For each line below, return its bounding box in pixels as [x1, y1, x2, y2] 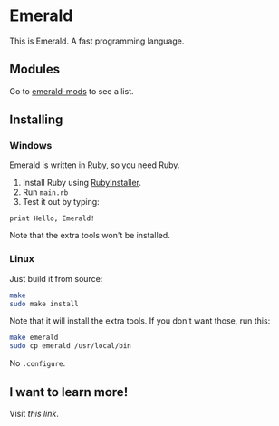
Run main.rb [22, 187, 69, 198]
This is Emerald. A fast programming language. [9, 35, 185, 46]
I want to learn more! [9, 384, 129, 400]
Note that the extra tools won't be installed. [9, 230, 170, 241]
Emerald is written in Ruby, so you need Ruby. [9, 160, 180, 170]
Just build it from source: [9, 273, 103, 284]
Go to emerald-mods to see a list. [9, 85, 134, 96]
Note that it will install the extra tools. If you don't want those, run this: [9, 315, 271, 326]
